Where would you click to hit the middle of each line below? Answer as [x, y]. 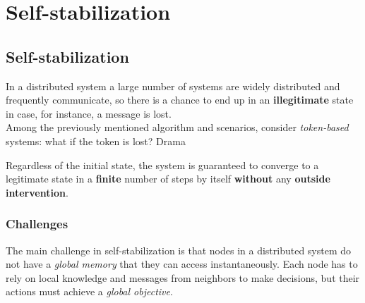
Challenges [37, 224]
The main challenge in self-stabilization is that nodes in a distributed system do [179, 250]
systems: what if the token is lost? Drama [96, 141]
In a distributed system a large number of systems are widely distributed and [173, 86]
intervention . [37, 192]
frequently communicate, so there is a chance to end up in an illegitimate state [180, 100]
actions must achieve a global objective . [89, 291]
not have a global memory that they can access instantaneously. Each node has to [182, 264]
